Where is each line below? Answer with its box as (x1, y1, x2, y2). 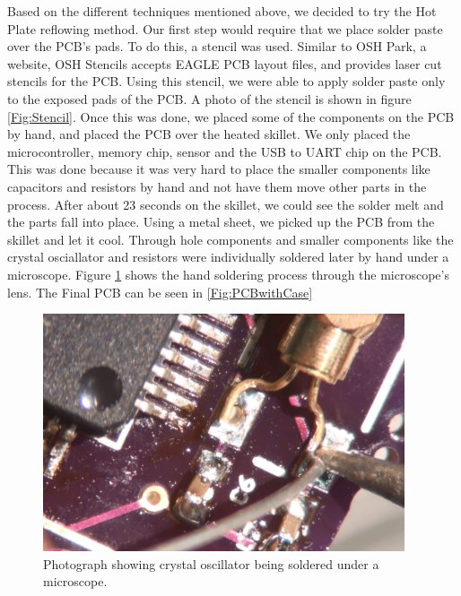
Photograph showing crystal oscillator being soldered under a (43, 554, 379, 573)
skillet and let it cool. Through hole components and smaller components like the (7, 229, 454, 248)
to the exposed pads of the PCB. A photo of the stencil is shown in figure (7, 89, 412, 108)
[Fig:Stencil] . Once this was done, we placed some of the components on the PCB (7, 107, 455, 125)
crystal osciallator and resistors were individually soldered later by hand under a (7, 247, 449, 266)
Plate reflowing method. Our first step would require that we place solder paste (7, 19, 443, 38)
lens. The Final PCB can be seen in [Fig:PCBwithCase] (7, 282, 313, 301)
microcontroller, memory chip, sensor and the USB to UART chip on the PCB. (7, 142, 442, 160)
